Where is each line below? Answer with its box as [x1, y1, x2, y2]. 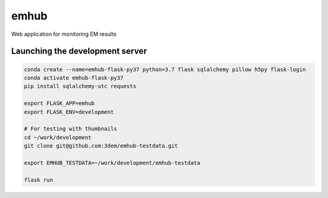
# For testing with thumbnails [24, 125, 118, 132]
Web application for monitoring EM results [11, 30, 117, 38]
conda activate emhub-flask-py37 [24, 74, 124, 81]
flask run [24, 176, 53, 183]
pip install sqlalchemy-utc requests [24, 83, 137, 90]
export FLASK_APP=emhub [24, 100, 95, 107]
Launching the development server [11, 46, 147, 56]
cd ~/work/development [24, 134, 92, 141]
